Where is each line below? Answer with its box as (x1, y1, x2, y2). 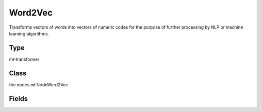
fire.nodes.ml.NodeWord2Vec (9, 81, 68, 87)
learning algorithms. (9, 31, 49, 36)
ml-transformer (9, 56, 40, 62)
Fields (9, 95, 28, 103)
